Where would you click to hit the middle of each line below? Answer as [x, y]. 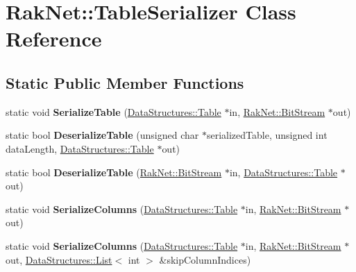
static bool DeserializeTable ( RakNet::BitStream [114, 172]
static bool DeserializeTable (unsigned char [102, 135]
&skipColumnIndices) [205, 259]
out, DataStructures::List [59, 259]
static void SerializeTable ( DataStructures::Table [113, 111]
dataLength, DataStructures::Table [80, 148]
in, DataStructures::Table [283, 172]
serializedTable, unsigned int [267, 135]
